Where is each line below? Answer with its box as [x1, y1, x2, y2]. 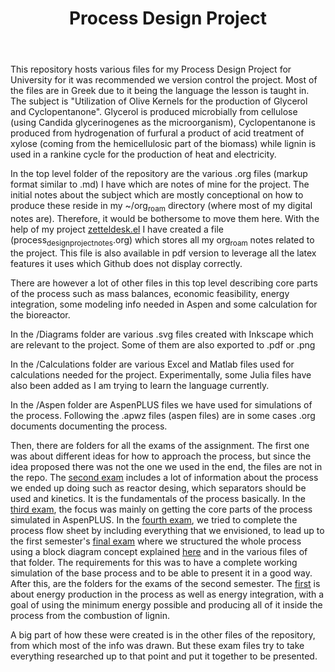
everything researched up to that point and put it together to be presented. [10, 650, 318, 662]
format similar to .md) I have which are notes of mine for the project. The [10, 178, 310, 191]
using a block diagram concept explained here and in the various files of [10, 545, 308, 557]
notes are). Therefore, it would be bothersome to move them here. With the [10, 212, 320, 224]
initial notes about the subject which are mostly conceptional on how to [10, 189, 304, 201]
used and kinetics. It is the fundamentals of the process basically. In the [10, 492, 306, 504]
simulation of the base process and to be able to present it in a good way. [10, 567, 313, 579]
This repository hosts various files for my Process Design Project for [10, 63, 292, 76]
